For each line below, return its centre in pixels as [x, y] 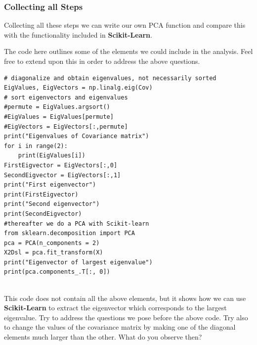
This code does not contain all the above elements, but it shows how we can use [125, 298]
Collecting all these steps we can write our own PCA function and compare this [125, 25]
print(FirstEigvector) [41, 194]
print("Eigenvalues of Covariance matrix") [77, 136]
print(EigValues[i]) [52, 156]
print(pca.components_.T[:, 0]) [57, 272]
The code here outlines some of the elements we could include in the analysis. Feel [128, 51]
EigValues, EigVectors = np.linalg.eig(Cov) [78, 88]
